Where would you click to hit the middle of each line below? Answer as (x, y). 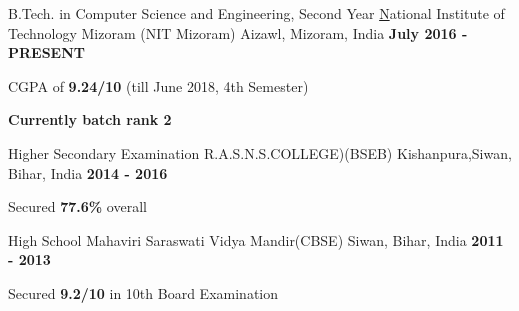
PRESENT (46, 52)
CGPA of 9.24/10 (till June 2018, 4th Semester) (158, 85)
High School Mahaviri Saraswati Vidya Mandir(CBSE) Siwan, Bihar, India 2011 (256, 239)
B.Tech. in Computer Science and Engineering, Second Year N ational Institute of (256, 13)
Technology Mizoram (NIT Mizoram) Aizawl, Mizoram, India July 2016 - (238, 32)
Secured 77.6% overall (77, 206)
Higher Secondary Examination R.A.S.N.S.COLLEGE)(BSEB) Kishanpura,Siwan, (260, 152)
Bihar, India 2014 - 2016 (88, 172)
